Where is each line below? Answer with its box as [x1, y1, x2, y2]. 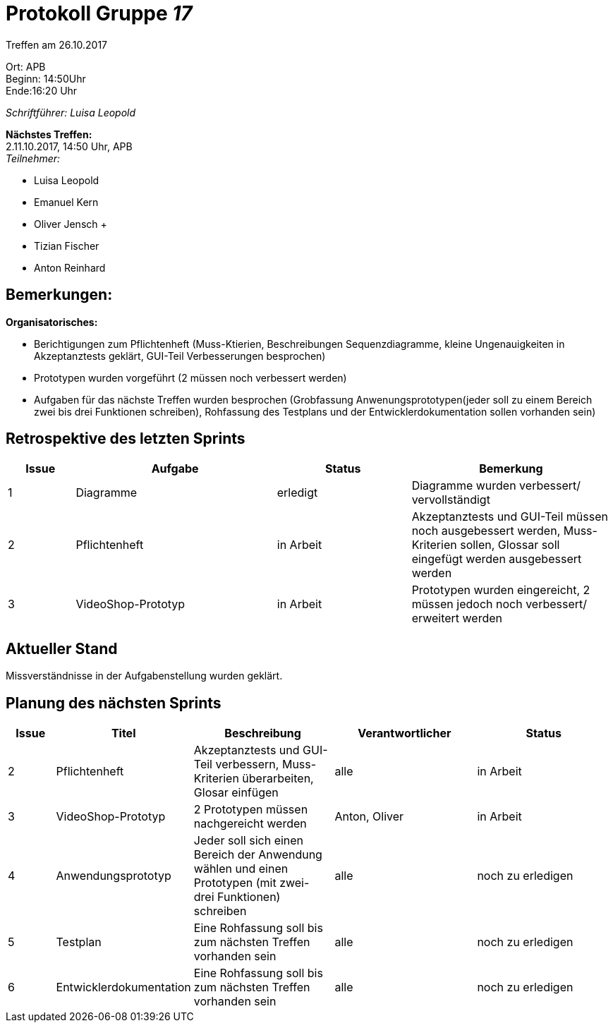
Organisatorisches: [6, 315, 98, 328]
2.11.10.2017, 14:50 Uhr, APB [6, 140, 133, 152]
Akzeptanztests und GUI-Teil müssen [411, 509, 608, 524]
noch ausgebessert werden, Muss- [411, 524, 597, 538]
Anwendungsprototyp [56, 869, 171, 883]
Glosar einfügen [193, 785, 279, 800]
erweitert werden [411, 611, 503, 626]
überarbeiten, [242, 771, 314, 786]
